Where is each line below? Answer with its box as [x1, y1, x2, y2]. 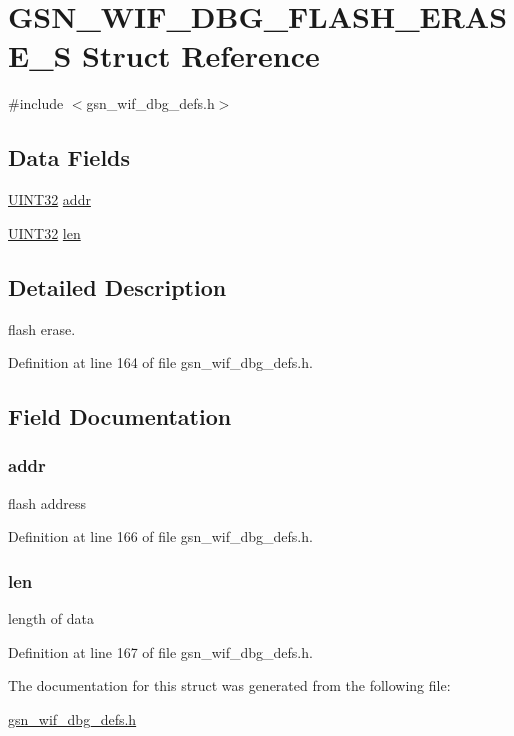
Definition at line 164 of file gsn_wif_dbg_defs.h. [8, 352, 313, 373]
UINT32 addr [8, 189, 91, 210]
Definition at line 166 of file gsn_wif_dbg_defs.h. [8, 526, 313, 547]
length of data [8, 608, 94, 629]
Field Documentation [8, 401, 232, 432]
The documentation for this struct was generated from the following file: [8, 675, 451, 696]
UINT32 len [8, 222, 81, 243]
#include [8, 93, 64, 114]
